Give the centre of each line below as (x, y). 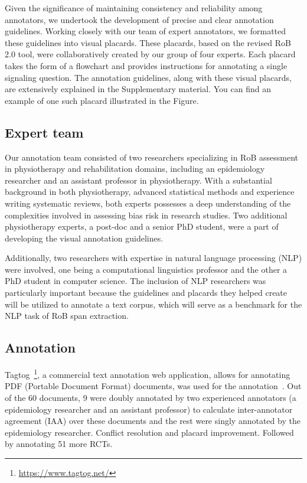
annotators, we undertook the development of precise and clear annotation (139, 19)
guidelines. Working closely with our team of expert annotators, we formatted (146, 31)
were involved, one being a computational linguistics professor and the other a (146, 269)
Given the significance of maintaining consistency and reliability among (134, 8)
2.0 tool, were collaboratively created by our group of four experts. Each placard (150, 54)
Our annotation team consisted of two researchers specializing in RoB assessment (151, 157)
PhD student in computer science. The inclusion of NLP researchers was (135, 281)
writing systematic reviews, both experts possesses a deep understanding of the (148, 203)
